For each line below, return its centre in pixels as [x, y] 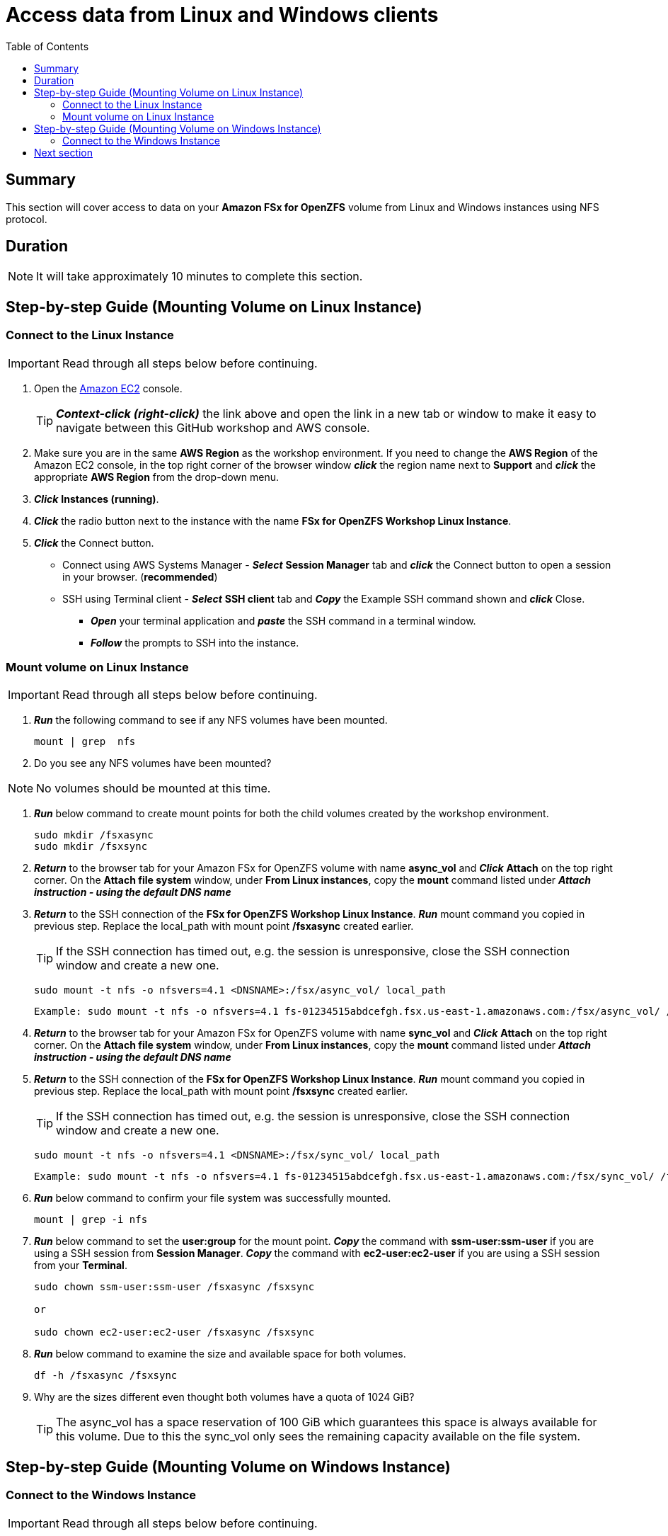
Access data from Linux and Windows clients [222, 15]
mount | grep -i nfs [91, 1220]
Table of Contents [47, 46]
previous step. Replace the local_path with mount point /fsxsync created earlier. [221, 1091]
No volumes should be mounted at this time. [154, 789]
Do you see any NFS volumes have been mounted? [153, 763]
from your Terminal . [81, 1265]
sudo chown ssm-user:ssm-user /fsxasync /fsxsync [174, 1287]
